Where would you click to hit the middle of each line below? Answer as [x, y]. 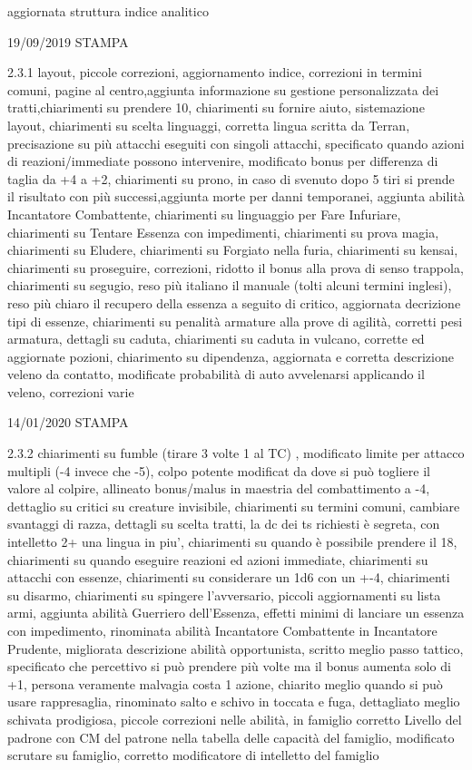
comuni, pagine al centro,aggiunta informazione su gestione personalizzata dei [223, 89]
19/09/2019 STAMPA [68, 41]
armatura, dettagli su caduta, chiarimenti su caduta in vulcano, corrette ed [216, 339]
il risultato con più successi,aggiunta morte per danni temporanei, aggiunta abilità [236, 196]
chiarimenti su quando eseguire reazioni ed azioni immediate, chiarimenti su [218, 559]
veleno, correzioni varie [71, 391]
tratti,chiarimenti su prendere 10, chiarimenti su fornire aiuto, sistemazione [216, 107]
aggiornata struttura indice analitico [108, 11]
